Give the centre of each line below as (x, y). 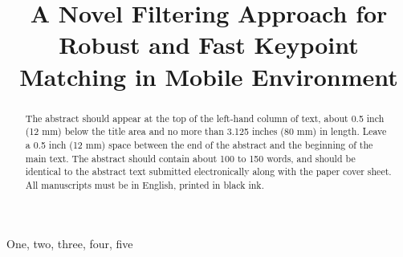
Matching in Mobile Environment (209, 76)
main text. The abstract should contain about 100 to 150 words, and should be (190, 158)
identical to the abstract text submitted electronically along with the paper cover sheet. (208, 171)
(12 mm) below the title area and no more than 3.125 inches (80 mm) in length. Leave (206, 131)
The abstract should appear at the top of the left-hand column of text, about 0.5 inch (205, 118)
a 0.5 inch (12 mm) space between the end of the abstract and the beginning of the (199, 144)
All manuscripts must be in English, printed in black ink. (145, 184)
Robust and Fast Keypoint (209, 45)
